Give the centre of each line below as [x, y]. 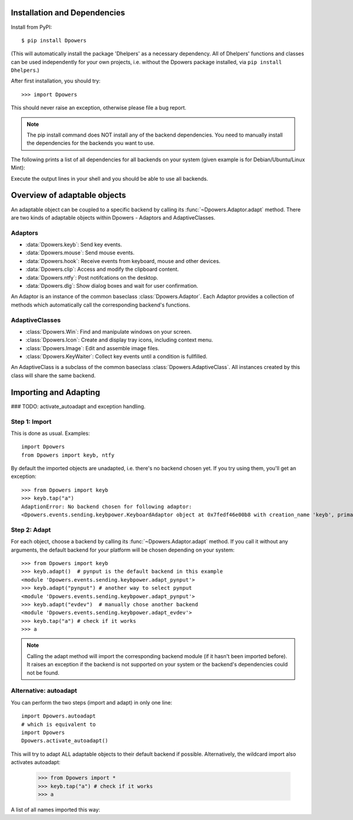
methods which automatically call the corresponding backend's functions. [101, 305]
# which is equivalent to [59, 724]
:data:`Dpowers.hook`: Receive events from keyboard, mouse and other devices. [123, 261]
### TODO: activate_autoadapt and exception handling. [78, 406]
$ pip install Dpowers [54, 40]
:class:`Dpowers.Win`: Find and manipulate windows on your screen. [109, 331]
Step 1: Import [31, 421]
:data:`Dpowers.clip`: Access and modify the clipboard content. [102, 269]
